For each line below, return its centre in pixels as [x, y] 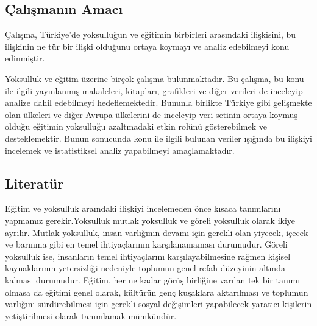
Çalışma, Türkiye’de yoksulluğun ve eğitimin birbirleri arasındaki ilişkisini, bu [151, 34]
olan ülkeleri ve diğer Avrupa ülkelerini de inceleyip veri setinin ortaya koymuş [151, 114]
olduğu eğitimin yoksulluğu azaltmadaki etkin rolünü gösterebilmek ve [136, 126]
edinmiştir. [25, 58]
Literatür [34, 183]
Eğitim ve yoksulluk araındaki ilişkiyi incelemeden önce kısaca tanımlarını [143, 208]
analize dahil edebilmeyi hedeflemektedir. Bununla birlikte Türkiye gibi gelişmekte [158, 102]
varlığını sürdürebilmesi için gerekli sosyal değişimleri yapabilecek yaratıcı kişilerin [158, 304]
